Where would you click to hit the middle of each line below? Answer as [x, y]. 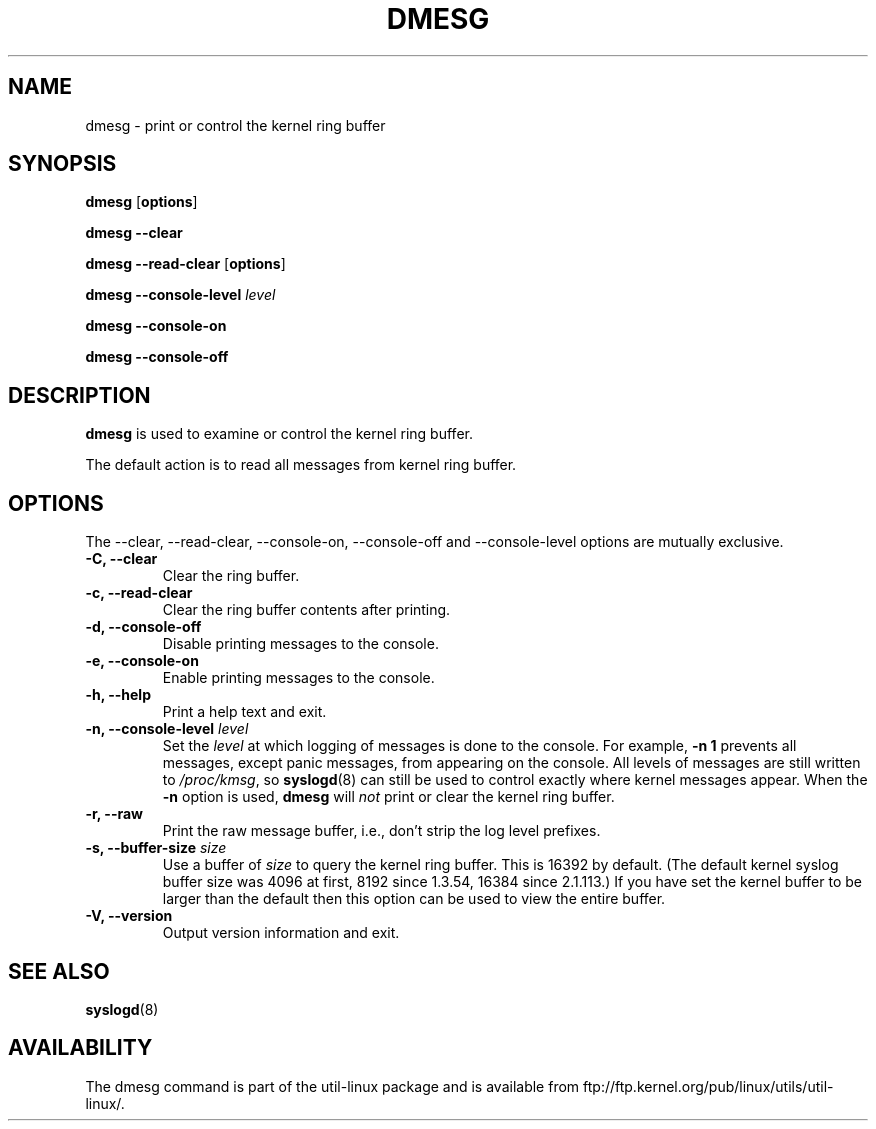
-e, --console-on [142, 661]
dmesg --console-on [156, 326]
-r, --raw [114, 814]
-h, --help [118, 695]
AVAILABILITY [80, 1048]
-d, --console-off [143, 627]
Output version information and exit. [281, 933]
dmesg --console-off [157, 357]
